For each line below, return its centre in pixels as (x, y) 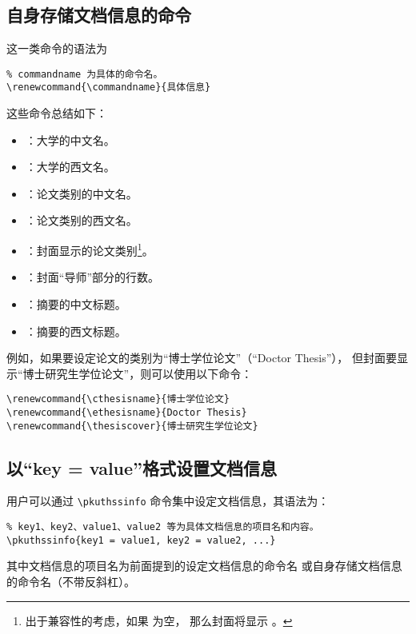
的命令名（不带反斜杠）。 (71, 582)
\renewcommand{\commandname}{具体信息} (109, 88)
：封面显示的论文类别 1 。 (89, 249)
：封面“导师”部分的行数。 (92, 277)
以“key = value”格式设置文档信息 (142, 467)
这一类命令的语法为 (57, 48)
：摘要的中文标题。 (76, 303)
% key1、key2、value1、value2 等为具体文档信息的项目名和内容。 (163, 527)
